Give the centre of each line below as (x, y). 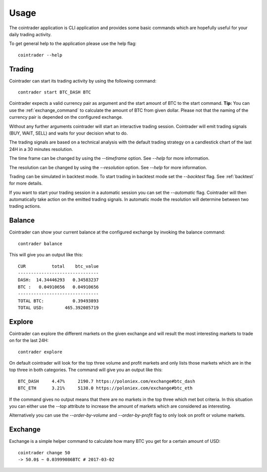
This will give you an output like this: (46, 255)
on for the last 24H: (29, 340)
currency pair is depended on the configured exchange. (66, 117)
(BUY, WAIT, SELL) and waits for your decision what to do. (68, 133)
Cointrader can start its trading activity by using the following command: (83, 81)
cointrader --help (40, 55)
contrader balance (40, 243)
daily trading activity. (30, 34)
